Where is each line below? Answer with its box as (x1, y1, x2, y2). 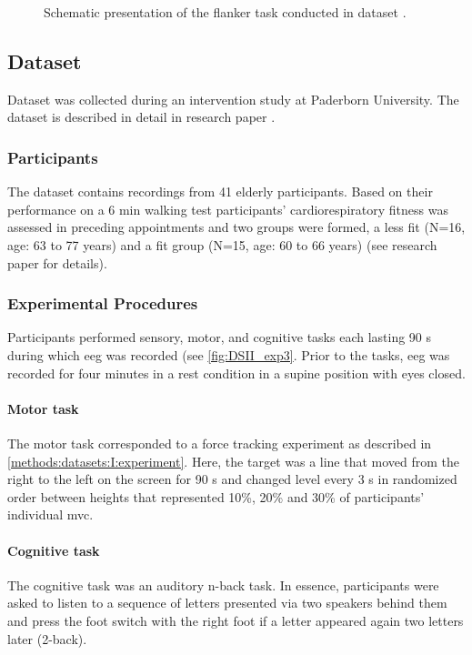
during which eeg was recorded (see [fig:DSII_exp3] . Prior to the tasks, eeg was (7, 345, 450, 364)
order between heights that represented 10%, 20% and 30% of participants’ (7, 487, 425, 506)
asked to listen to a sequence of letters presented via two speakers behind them (7, 593, 447, 612)
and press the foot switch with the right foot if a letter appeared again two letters (7, 610, 464, 630)
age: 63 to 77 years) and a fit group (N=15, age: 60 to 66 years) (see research (7, 235, 437, 254)
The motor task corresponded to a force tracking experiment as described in (7, 433, 432, 452)
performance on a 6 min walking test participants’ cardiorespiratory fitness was (7, 199, 448, 218)
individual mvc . (7, 505, 94, 524)
